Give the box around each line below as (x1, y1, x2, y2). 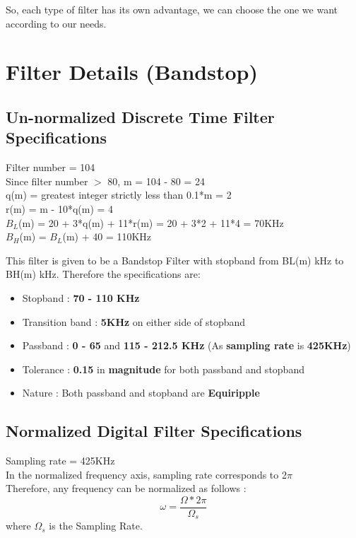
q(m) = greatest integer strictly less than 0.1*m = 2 (6, 187, 232, 202)
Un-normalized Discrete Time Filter (6, 105, 275, 127)
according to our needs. (6, 16, 107, 30)
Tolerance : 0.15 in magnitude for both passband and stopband (22, 361, 304, 376)
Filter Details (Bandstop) (6, 57, 258, 86)
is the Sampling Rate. (49, 518, 143, 533)
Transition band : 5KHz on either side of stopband (22, 314, 246, 329)
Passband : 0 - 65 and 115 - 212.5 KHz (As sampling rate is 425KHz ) (22, 338, 351, 353)
